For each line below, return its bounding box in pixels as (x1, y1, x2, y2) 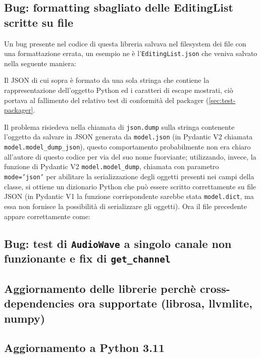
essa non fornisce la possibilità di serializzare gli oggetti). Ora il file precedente (4, 200, 247, 211)
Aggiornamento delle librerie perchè (4, 280, 196, 296)
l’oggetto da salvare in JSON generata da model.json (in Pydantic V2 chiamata (4, 131, 253, 142)
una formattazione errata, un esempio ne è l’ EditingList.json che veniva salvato (4, 48, 257, 59)
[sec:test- (208, 94, 236, 105)
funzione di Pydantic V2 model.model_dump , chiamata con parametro (4, 161, 219, 172)
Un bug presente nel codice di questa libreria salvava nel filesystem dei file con (4, 38, 246, 48)
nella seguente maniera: (4, 58, 76, 68)
